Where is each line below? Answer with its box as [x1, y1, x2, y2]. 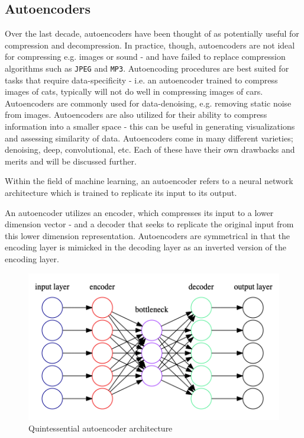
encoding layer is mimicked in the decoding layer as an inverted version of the [5, 241, 286, 253]
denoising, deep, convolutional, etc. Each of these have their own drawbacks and [5, 143, 295, 156]
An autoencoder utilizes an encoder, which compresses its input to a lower [5, 206, 274, 218]
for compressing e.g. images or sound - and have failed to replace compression [5, 50, 286, 63]
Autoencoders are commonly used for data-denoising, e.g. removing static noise [5, 96, 292, 109]
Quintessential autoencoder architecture [28, 422, 173, 434]
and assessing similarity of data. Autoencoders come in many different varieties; [5, 131, 293, 144]
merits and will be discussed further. [5, 154, 137, 167]
